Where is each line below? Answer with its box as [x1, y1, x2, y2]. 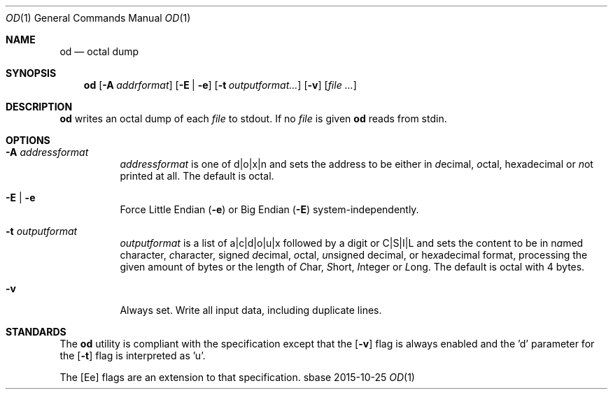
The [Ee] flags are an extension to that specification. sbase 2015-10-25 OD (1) [59, 371, 415, 383]
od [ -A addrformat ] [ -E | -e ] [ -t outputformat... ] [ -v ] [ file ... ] [83, 79, 357, 91]
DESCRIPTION [6, 101, 73, 113]
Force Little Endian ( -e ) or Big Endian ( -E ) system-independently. [120, 203, 419, 215]
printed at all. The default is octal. [120, 170, 274, 182]
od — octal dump [59, 45, 139, 57]
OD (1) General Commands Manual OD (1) [6, 12, 191, 24]
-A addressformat [6, 146, 89, 158]
